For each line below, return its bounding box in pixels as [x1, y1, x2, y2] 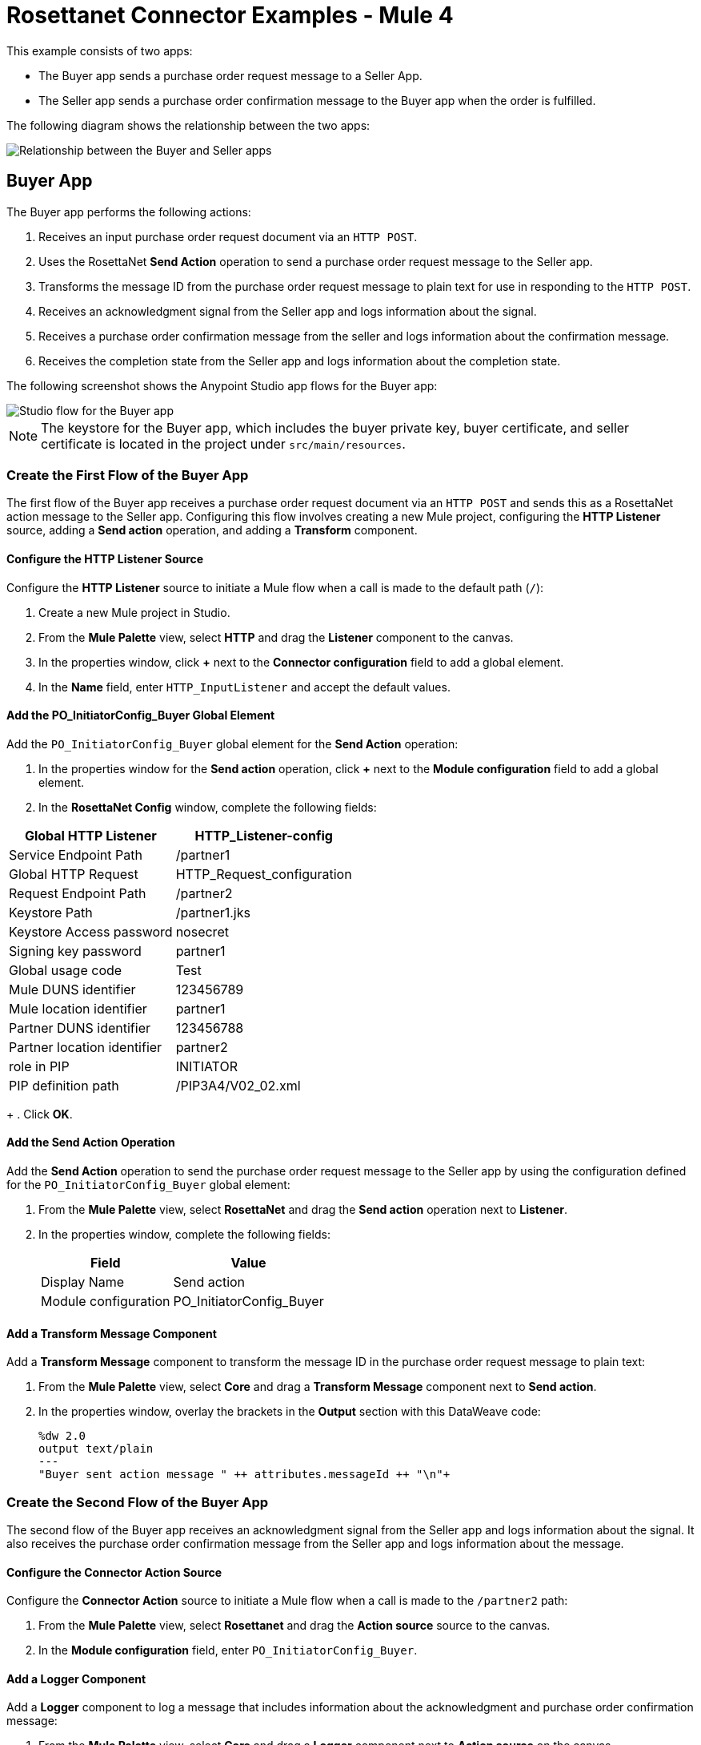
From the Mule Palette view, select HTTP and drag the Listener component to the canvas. [38, 630, 514, 644]
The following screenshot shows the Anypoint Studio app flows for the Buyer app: [6, 378, 438, 393]
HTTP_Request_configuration [175, 865, 352, 882]
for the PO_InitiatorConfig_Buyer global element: [6, 1178, 290, 1191]
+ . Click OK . [6, 1106, 73, 1121]
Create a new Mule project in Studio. [38, 605, 230, 619]
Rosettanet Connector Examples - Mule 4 [6, 2, 454, 29]
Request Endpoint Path [9, 885, 146, 901]
